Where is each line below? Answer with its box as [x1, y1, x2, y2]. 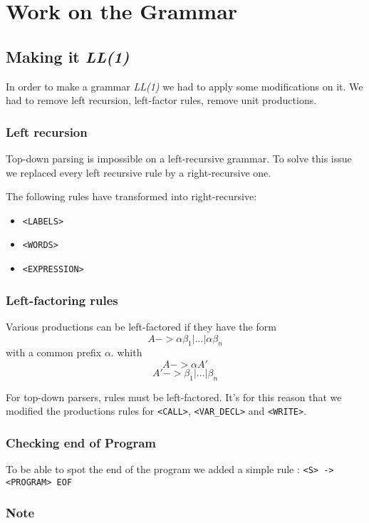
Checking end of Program [6, 433, 156, 451]
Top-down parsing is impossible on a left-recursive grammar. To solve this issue [6, 150, 352, 165]
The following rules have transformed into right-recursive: [6, 189, 257, 204]
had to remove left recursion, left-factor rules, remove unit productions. [6, 93, 317, 108]
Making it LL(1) [6, 45, 130, 67]
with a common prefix [6, 345, 102, 360]
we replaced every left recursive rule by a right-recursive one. [6, 165, 271, 180]
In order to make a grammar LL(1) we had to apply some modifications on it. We [6, 78, 363, 93]
